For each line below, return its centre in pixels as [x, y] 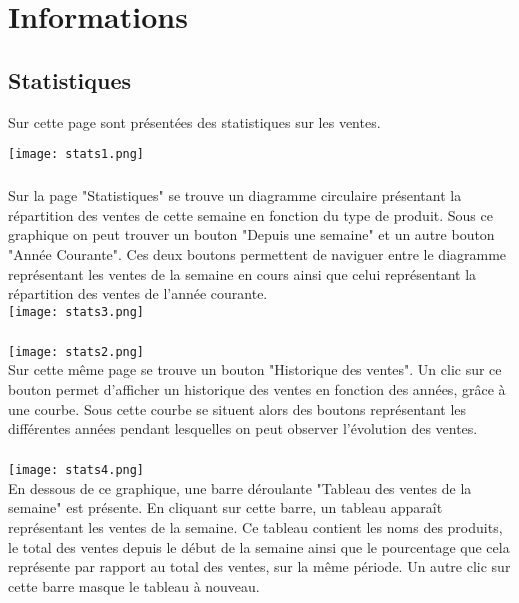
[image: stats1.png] [76, 154]
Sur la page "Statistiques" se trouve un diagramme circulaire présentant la [235, 195]
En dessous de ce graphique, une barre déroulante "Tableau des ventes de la [240, 487]
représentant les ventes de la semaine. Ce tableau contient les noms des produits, [255, 527]
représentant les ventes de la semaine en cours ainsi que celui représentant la [242, 273]
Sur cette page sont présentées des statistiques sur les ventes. [194, 121]
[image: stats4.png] [76, 470]
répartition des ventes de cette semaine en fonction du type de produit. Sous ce [250, 214]
